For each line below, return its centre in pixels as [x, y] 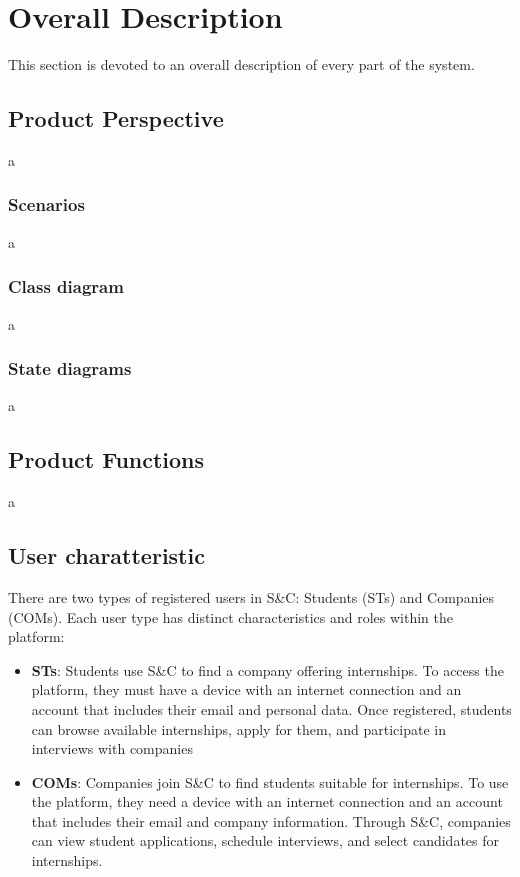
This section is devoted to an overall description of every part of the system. [241, 64]
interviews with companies [112, 748]
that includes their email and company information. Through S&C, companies [271, 820]
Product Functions [106, 459]
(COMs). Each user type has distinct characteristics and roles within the [230, 616]
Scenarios [46, 204]
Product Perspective [116, 118]
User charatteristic [106, 555]
